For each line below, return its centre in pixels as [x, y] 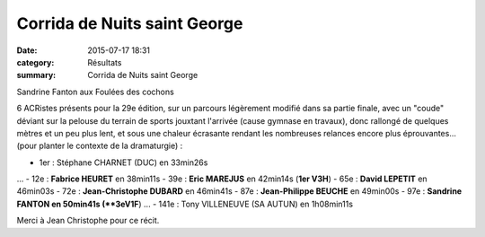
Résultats [105, 62]
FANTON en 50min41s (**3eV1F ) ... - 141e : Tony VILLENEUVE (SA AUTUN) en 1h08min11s [185, 204]
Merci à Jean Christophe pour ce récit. [88, 221]
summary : [36, 75]
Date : [27, 50]
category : [35, 62]
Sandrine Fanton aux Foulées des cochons [95, 92]
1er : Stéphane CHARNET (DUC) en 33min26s [123, 162]
